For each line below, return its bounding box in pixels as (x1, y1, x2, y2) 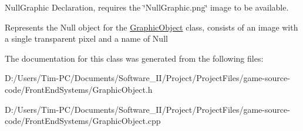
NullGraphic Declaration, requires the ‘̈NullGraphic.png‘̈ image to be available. (5, 1, 289, 13)
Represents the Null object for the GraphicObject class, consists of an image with (5, 21, 298, 33)
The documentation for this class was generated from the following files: (5, 52, 264, 64)
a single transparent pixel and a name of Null (5, 32, 168, 45)
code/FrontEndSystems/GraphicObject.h (5, 83, 153, 95)
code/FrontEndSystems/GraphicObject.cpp (5, 115, 161, 127)
